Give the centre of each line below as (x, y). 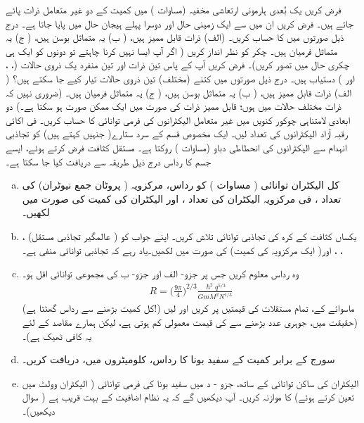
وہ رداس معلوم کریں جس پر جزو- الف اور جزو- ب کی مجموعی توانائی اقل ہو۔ (160, 273)
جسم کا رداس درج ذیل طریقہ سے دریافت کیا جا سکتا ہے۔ (109, 161)
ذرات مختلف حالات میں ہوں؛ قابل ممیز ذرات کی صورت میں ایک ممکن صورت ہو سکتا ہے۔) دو (174, 106)
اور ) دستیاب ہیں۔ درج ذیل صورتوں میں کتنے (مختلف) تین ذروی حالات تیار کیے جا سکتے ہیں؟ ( (180, 78)
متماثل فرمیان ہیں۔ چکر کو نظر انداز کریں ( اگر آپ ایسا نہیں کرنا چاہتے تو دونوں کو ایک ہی (172, 50)
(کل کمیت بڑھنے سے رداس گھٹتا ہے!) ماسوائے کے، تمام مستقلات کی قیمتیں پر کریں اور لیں (188, 308)
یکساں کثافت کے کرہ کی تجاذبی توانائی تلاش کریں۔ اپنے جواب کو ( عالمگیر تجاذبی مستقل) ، (189, 235)
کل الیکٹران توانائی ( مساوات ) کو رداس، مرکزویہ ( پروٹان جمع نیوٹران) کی (181, 185)
